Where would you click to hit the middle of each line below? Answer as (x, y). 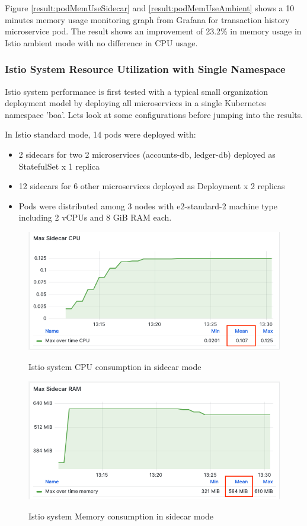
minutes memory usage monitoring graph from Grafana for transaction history (147, 19)
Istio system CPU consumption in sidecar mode (115, 367)
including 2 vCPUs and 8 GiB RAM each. (95, 217)
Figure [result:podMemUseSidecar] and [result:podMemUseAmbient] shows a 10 (150, 8)
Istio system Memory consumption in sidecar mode (121, 516)
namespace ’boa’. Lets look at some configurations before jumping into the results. (154, 114)
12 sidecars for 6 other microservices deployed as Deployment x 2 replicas (152, 186)
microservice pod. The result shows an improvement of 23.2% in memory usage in (153, 31)
